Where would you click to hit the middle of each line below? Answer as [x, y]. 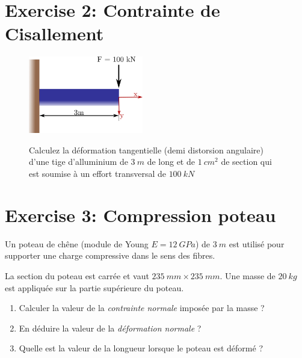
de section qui [246, 162]
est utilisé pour [257, 243]
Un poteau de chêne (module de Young [77, 243]
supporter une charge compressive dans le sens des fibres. [110, 255]
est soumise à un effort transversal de [97, 174]
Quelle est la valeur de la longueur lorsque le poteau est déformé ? [141, 348]
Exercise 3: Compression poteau [140, 214]
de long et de [171, 162]
